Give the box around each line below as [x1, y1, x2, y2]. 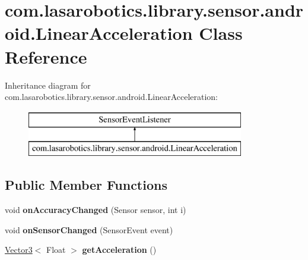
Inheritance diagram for [5, 79, 91, 91]
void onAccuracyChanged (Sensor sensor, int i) [5, 203, 186, 216]
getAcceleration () [82, 243, 157, 256]
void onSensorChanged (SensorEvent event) [5, 223, 173, 236]
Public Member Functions [5, 176, 167, 194]
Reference [5, 44, 87, 68]
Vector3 [5, 243, 33, 256]
